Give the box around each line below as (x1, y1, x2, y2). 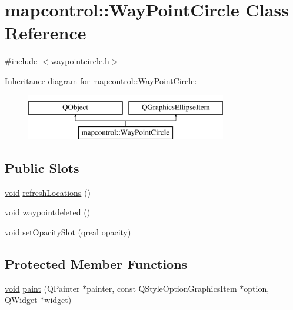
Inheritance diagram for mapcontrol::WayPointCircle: (5, 74, 197, 86)
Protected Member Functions (5, 255, 188, 273)
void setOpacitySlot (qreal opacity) (5, 226, 131, 238)
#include (5, 55, 38, 67)
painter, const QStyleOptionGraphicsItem (86, 282, 237, 294)
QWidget (5, 294, 38, 306)
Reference (5, 21, 86, 45)
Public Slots (5, 159, 79, 177)
